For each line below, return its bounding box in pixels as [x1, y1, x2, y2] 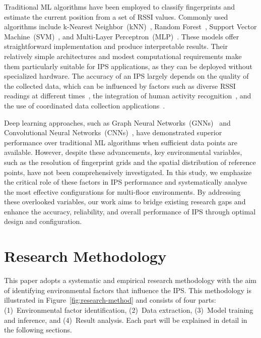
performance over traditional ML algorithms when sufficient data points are [4, 137, 238, 147]
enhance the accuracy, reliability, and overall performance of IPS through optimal [4, 206, 256, 216]
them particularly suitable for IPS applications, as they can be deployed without [4, 61, 252, 71]
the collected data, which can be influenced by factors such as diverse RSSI [4, 80, 236, 91]
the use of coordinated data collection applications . [4, 100, 165, 110]
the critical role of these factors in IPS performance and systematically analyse [4, 177, 247, 187]
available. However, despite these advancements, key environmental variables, [4, 147, 242, 157]
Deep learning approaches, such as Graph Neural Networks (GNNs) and [4, 117, 231, 128]
